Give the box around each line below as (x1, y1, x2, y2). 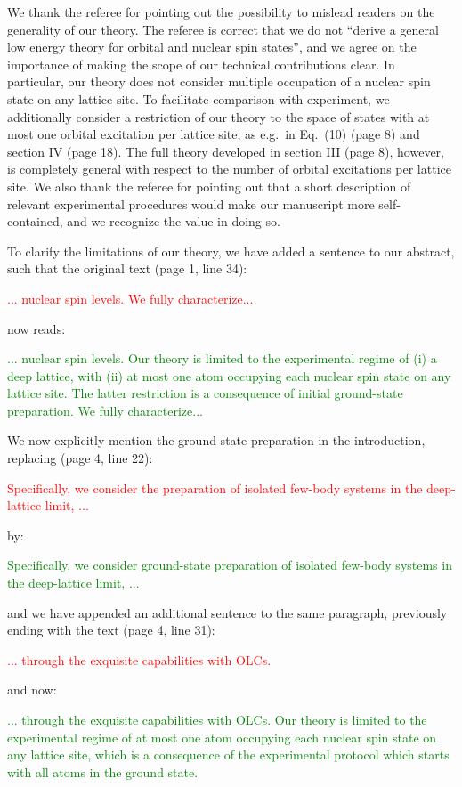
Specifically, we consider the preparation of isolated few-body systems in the (7, 478, 423, 497)
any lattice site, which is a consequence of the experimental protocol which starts (7, 745, 450, 764)
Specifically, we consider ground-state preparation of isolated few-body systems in (7, 556, 452, 574)
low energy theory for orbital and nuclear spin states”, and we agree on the (7, 37, 417, 56)
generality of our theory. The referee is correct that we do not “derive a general (7, 20, 439, 38)
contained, (7, 212, 63, 231)
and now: (7, 680, 57, 699)
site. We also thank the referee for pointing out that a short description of (7, 176, 411, 195)
